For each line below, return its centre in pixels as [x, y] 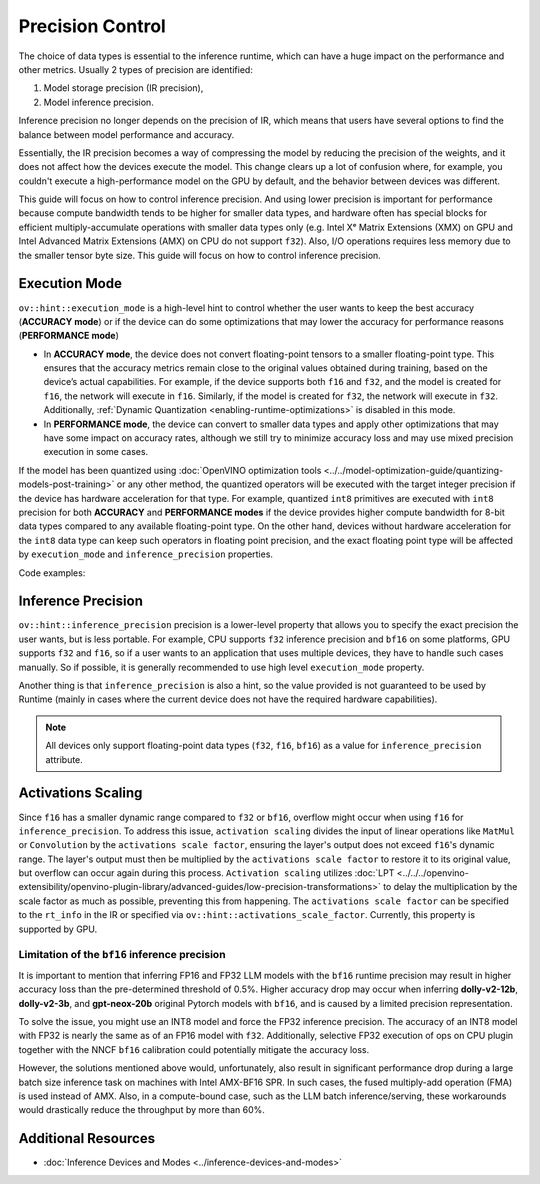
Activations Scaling [80, 793]
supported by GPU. [58, 929]
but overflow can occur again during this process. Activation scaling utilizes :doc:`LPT [206, 873]
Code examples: [52, 572]
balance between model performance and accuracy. [126, 134]
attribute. [64, 759]
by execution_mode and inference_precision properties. [146, 554]
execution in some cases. [96, 452]
